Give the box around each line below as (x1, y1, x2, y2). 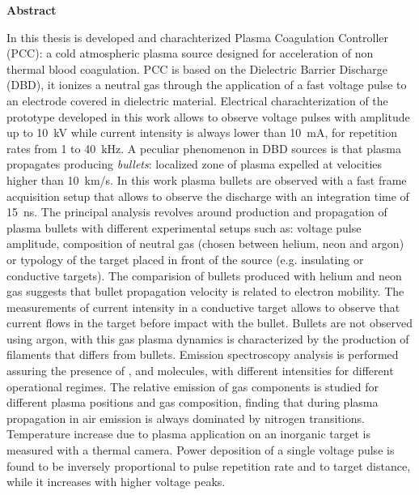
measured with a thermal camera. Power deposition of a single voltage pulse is (6, 442, 395, 459)
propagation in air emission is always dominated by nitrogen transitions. (6, 409, 365, 426)
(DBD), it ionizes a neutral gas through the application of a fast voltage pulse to (6, 76, 407, 93)
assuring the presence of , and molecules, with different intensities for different (6, 362, 394, 379)
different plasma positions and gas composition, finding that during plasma (6, 394, 379, 411)
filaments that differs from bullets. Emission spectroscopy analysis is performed (6, 346, 399, 363)
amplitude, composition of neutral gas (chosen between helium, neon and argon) (6, 235, 404, 252)
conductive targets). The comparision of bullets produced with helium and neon (6, 267, 402, 284)
